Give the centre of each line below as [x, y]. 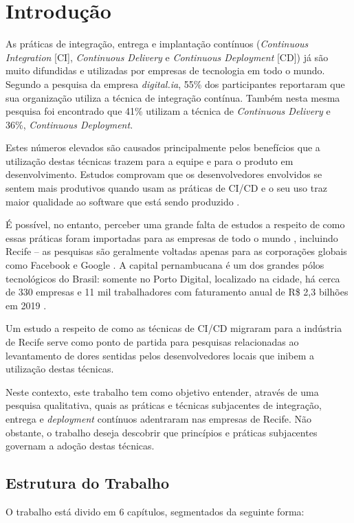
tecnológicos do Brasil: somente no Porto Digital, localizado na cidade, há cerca [173, 278]
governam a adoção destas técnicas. [80, 446]
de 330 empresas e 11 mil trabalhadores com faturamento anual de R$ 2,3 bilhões [177, 292]
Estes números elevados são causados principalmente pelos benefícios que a [163, 147]
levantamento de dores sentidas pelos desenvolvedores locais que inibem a [160, 355]
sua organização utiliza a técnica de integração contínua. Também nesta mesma [173, 97]
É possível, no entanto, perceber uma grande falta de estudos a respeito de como [175, 224]
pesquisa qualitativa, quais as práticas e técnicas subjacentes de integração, [164, 405]
